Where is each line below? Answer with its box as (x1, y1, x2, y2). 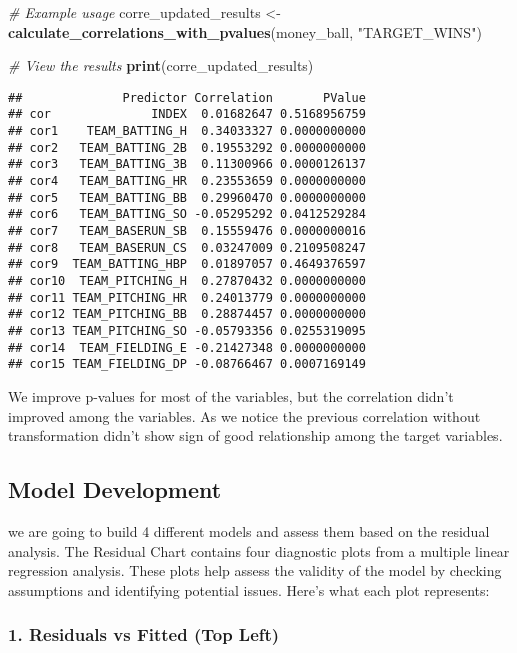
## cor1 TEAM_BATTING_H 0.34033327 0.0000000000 (8, 124, 366, 139)
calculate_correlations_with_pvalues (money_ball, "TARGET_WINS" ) (8, 21, 482, 42)
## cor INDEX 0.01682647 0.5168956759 (8, 107, 366, 122)
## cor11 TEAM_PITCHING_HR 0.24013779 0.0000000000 (8, 290, 366, 305)
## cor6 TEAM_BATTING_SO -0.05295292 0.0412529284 (8, 207, 366, 222)
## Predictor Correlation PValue (8, 90, 366, 105)
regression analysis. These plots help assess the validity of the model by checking (8, 560, 502, 581)
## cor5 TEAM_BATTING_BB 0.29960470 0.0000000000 (8, 190, 366, 205)
